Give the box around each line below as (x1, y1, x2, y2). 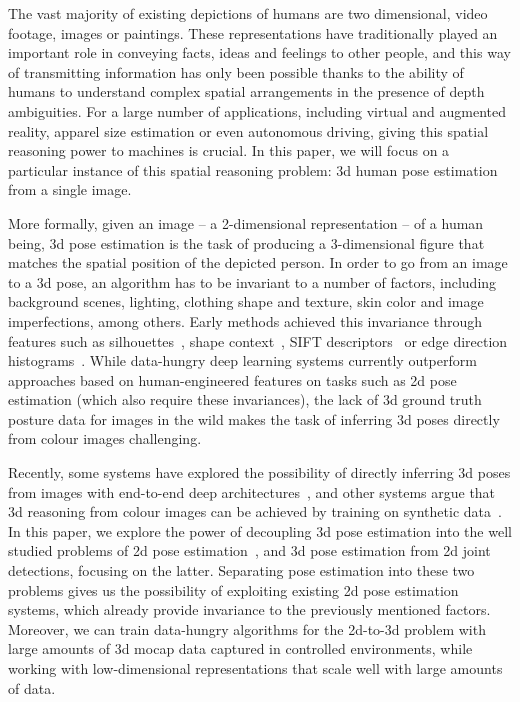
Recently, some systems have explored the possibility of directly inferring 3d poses (8, 462, 511, 483)
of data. (8, 677, 56, 698)
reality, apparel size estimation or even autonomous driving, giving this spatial (8, 120, 489, 141)
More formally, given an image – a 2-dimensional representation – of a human (8, 212, 484, 233)
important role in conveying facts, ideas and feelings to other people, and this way (8, 42, 511, 63)
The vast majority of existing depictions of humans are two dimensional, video (8, 3, 488, 23)
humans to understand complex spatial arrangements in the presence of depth (8, 81, 485, 102)
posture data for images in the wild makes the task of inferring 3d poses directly (8, 408, 500, 429)
